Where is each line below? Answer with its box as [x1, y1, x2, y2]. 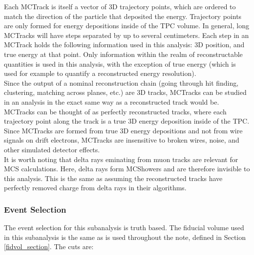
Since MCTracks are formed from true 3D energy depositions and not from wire [4, 125, 243, 135]
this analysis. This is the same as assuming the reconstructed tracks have [4, 173, 223, 183]
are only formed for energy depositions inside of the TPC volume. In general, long [4, 20, 249, 31]
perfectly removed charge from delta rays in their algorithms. [4, 182, 187, 193]
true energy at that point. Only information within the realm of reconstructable [4, 49, 243, 59]
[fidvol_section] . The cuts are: [4, 241, 94, 252]
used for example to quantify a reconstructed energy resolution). [4, 68, 196, 78]
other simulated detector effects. [4, 144, 100, 154]
